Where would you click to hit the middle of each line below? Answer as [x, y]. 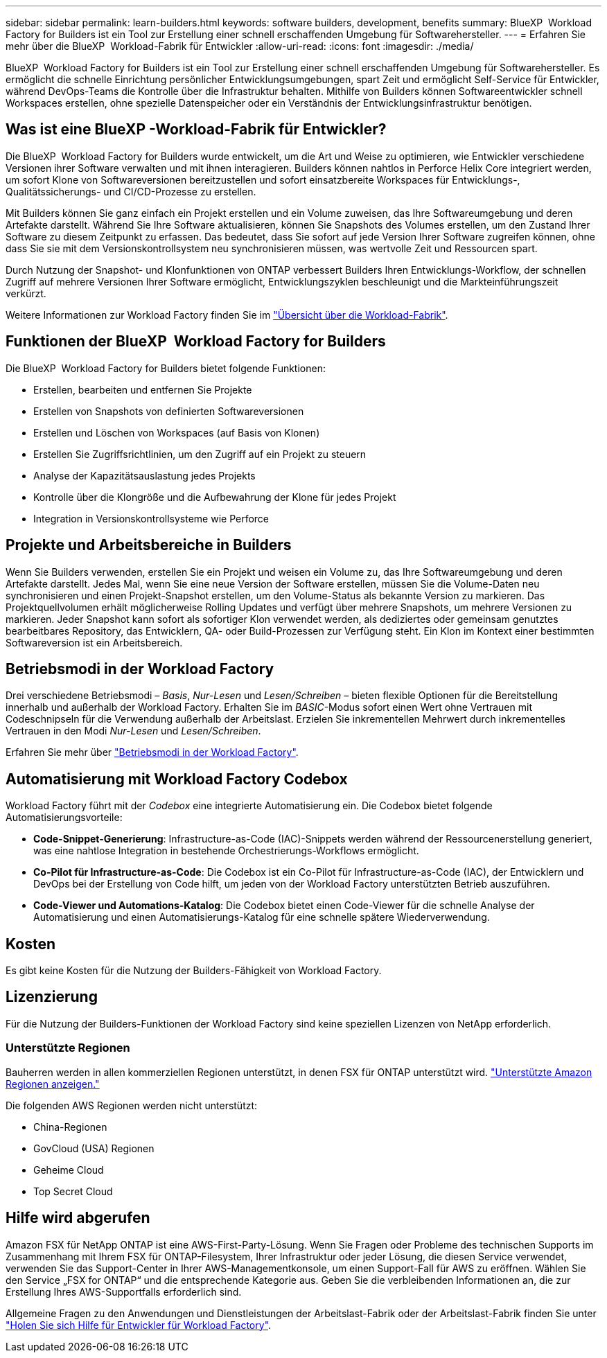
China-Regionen [70, 1127]
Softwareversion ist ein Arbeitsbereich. [94, 642]
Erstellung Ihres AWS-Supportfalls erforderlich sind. [124, 1291]
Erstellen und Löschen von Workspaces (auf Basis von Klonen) [177, 432]
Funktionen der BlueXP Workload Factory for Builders [196, 342]
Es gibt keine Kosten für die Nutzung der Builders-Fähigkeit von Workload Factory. [194, 971]
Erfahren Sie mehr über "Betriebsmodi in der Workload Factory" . [152, 752]
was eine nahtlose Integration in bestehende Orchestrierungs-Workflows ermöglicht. [226, 851]
